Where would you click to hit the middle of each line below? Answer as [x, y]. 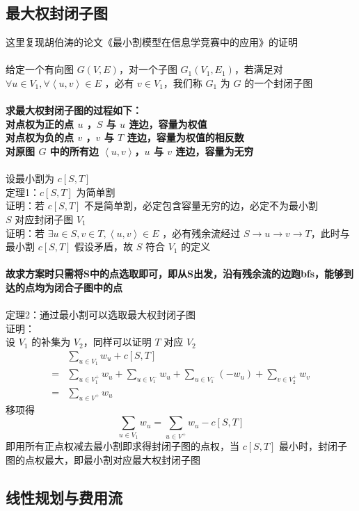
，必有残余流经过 [201, 233]
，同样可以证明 [117, 342]
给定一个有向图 [40, 69]
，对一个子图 [148, 69]
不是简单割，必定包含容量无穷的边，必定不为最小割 [201, 205]
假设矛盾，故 [104, 246]
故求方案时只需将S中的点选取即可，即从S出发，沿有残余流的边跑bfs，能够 [175, 274]
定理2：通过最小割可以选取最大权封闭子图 [101, 315]
